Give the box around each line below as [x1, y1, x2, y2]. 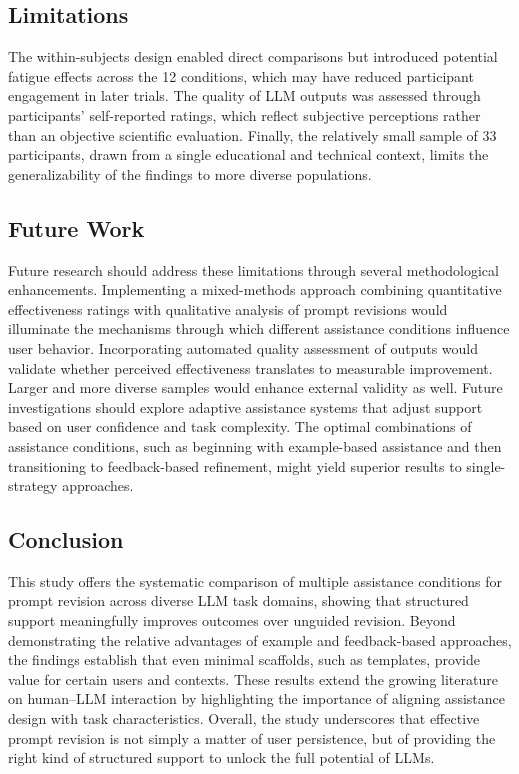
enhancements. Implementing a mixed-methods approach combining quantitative [8, 279, 502, 300]
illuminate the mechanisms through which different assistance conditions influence [8, 318, 510, 339]
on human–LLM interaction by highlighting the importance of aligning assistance [8, 688, 505, 709]
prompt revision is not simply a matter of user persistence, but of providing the [8, 727, 496, 748]
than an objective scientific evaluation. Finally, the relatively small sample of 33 [8, 124, 497, 145]
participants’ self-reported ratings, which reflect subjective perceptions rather [8, 104, 481, 125]
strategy [8, 475, 58, 496]
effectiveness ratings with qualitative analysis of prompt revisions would [8, 298, 448, 319]
